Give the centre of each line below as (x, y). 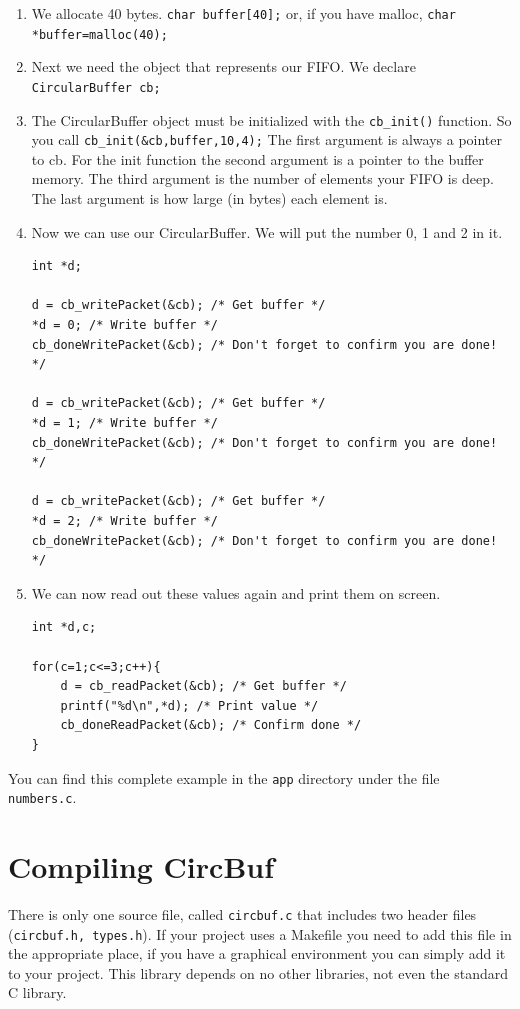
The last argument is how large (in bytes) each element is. (209, 198)
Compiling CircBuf (141, 866)
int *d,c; (64, 627)
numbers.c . (42, 797)
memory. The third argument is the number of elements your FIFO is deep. (262, 178)
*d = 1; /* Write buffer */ (124, 423)
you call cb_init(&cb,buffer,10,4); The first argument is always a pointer (266, 139)
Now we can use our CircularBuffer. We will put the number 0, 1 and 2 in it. (267, 231)
